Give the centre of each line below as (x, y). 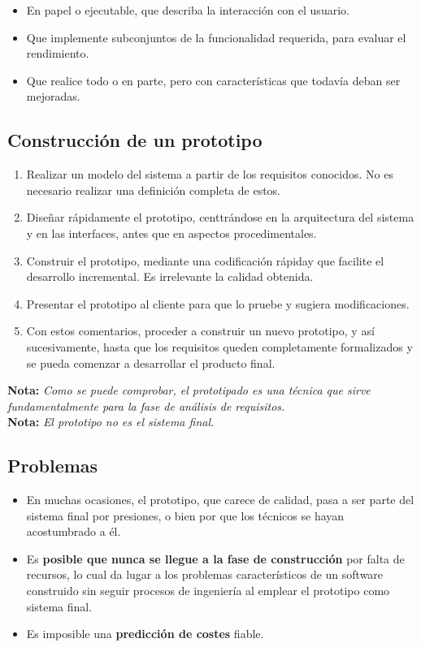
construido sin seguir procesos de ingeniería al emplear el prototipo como (208, 591)
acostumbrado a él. (74, 531)
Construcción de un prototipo (135, 140)
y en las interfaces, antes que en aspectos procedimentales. (171, 233)
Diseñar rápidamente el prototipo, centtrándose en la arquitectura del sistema (220, 217)
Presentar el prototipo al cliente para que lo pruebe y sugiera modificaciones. (218, 303)
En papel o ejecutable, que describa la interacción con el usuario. (188, 10)
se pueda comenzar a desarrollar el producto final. (151, 362)
